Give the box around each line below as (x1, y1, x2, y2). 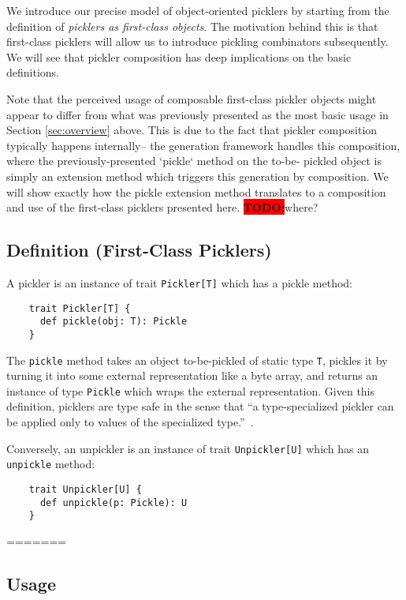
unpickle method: (6, 456, 95, 472)
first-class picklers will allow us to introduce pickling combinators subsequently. (6, 33, 389, 50)
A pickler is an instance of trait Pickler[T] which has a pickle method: (6, 274, 353, 291)
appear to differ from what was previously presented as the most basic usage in (6, 106, 389, 122)
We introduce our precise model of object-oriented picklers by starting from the (6, 2, 389, 18)
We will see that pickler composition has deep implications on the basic (6, 48, 352, 65)
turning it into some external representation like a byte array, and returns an (6, 367, 378, 384)
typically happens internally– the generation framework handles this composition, (6, 137, 400, 153)
